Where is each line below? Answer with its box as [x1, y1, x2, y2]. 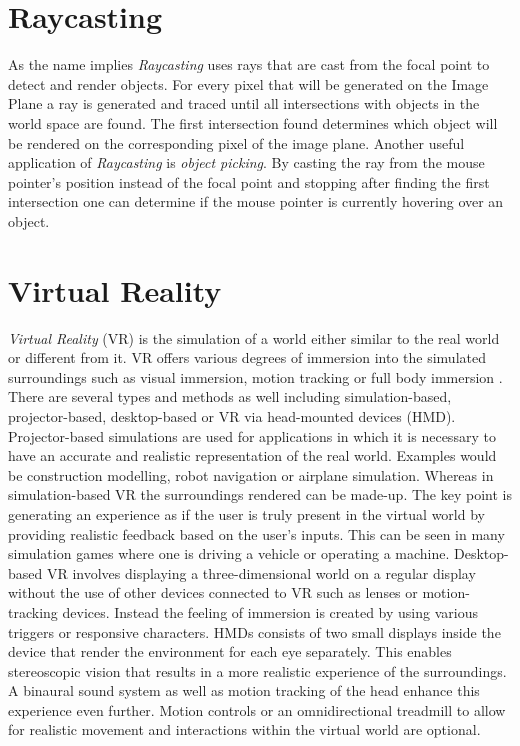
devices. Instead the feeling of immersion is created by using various [62, 601, 478, 622]
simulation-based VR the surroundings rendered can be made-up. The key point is [8, 484, 512, 505]
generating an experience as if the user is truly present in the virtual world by [8, 503, 485, 524]
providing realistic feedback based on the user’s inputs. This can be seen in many [8, 523, 505, 544]
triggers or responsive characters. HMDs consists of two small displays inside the [8, 621, 501, 642]
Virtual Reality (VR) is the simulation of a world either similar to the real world [8, 327, 500, 348]
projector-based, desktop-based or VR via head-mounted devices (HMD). [8, 405, 456, 426]
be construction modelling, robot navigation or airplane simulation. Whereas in [8, 464, 494, 485]
